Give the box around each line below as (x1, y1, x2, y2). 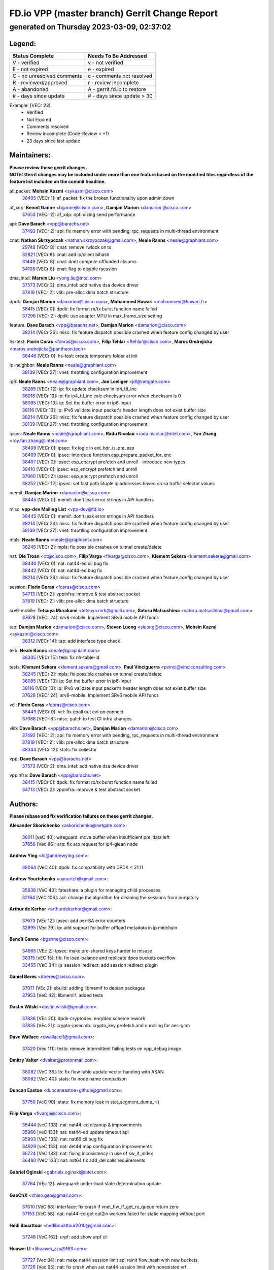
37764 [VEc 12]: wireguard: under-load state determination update (22, 1181, 161, 1187)
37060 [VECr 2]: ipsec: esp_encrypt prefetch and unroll (22, 473, 138, 480)
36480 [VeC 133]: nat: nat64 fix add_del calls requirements (22, 1157, 146, 1163)
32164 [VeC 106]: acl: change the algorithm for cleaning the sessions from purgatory (22, 894, 199, 900)
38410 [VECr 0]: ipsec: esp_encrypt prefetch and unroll (22, 466, 138, 472)
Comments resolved (26, 123, 69, 130)
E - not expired (12, 66, 48, 73)
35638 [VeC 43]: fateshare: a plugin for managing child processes (22, 887, 161, 894)
